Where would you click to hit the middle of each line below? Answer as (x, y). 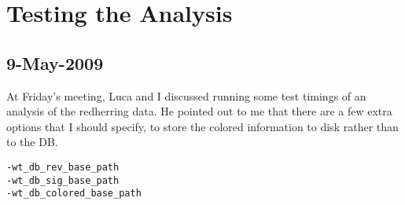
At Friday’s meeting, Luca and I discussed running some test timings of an (186, 95)
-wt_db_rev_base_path (63, 167)
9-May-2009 (55, 62)
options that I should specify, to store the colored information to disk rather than (202, 126)
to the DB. (32, 142)
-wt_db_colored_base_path (74, 194)
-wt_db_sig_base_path (63, 180)
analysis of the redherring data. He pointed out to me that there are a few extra (199, 111)
